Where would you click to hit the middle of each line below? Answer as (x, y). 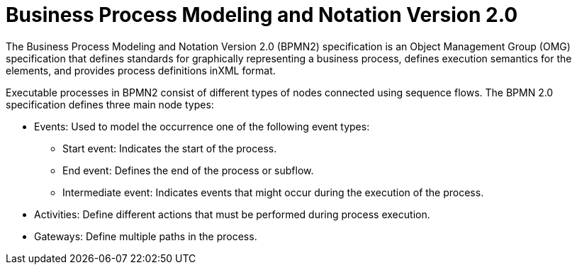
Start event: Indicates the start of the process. (170, 148)
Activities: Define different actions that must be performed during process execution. (232, 214)
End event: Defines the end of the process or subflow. (188, 170)
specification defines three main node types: (110, 104)
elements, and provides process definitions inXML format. (141, 70)
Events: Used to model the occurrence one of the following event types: (202, 126)
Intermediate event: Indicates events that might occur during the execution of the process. (273, 192)
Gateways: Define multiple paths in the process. (146, 236)
